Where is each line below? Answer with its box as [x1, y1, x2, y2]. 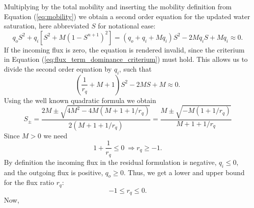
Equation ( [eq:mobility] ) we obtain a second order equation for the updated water [4, 11, 250, 21]
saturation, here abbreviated [4, 21, 89, 31]
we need [43, 130, 68, 140]
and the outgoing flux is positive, [4, 167, 103, 177]
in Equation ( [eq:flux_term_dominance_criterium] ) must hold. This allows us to [4, 54, 248, 64]
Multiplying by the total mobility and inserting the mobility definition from [4, 1, 232, 11]
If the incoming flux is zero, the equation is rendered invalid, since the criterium [4, 44, 245, 54]
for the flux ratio [4, 177, 54, 187]
